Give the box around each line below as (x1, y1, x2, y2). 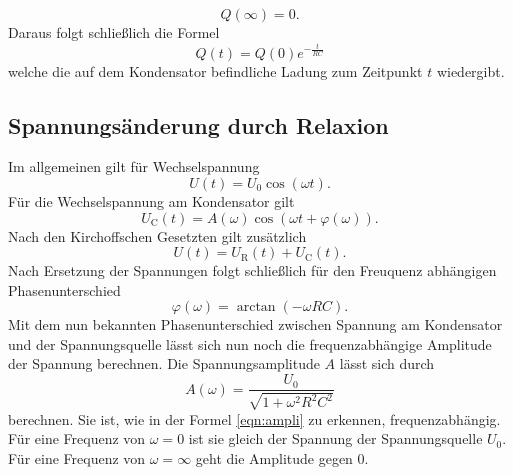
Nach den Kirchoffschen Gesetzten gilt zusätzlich (8, 225, 307, 246)
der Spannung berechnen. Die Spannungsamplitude (8, 353, 320, 374)
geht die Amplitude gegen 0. (195, 447, 369, 468)
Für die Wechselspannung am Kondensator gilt (8, 190, 295, 211)
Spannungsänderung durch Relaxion (8, 109, 389, 140)
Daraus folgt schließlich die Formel (8, 22, 220, 42)
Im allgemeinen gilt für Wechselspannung (8, 156, 260, 177)
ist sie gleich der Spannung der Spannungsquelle (188, 428, 483, 449)
